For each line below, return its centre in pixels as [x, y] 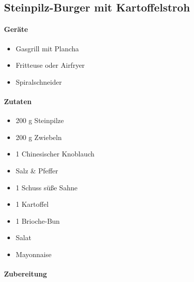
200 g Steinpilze [40, 120]
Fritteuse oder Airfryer [50, 65]
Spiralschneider [39, 81]
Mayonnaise [34, 254]
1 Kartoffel [32, 204]
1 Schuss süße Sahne [47, 187]
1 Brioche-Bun [38, 220]
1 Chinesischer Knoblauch [55, 154]
